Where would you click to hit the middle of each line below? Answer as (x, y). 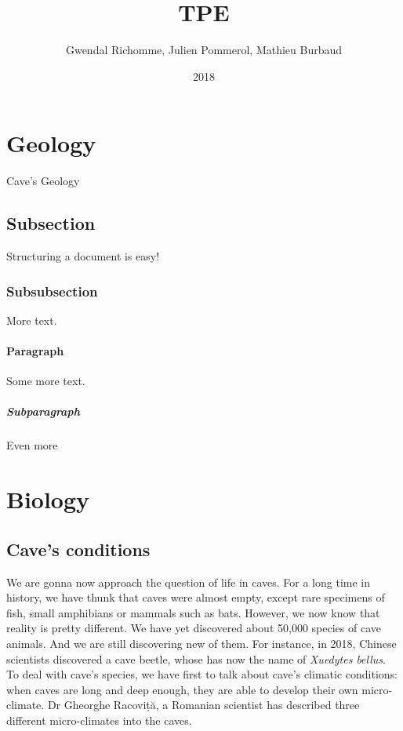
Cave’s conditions (78, 549)
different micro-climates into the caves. (99, 720)
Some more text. (46, 381)
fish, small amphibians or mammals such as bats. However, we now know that (193, 612)
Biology (48, 499)
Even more (32, 445)
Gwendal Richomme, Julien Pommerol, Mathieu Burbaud (204, 50)
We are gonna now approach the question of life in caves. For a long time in (189, 582)
